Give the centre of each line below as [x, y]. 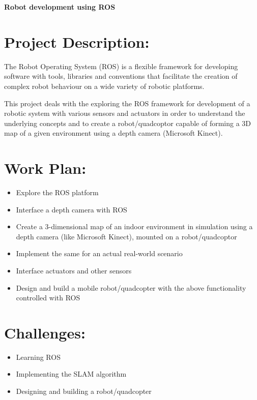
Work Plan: [45, 168]
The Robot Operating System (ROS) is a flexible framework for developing [121, 66]
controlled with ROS [48, 298]
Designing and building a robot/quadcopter [84, 391]
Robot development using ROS [60, 7]
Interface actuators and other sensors [74, 270]
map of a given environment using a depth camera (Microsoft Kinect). [113, 133]
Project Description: [77, 41]
